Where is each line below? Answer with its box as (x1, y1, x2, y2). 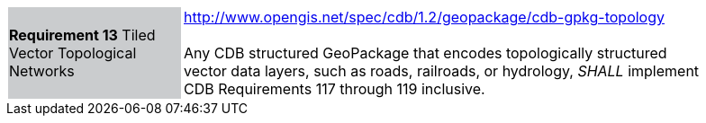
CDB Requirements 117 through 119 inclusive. (184, 80, 485, 98)
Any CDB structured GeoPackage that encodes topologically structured (184, 44, 667, 62)
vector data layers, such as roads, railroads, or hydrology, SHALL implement (184, 62, 700, 80)
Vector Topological (9, 44, 137, 62)
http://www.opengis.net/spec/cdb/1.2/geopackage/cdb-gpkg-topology (184, 8, 665, 26)
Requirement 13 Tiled (9, 26, 156, 44)
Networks (9, 62, 75, 80)
